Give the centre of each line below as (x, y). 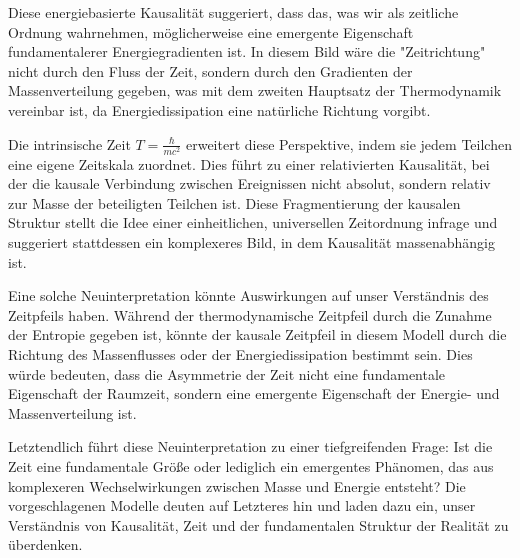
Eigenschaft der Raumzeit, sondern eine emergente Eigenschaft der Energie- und (254, 393)
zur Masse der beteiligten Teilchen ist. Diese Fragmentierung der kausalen (234, 202)
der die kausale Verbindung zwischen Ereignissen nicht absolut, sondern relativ (249, 183)
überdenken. (45, 544)
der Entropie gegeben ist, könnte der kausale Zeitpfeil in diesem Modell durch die (257, 334)
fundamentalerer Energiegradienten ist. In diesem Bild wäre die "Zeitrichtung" (247, 51)
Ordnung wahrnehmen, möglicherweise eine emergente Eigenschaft (211, 31)
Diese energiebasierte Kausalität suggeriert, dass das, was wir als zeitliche (233, 12)
